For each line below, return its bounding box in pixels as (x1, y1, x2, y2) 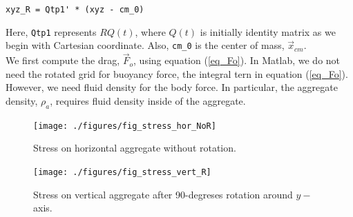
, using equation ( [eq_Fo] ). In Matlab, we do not (133, 53, 341, 68)
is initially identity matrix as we (200, 24, 336, 39)
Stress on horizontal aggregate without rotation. (33, 141, 236, 155)
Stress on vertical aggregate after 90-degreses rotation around (33, 187, 293, 201)
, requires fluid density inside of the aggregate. (50, 93, 246, 107)
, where (135, 24, 166, 39)
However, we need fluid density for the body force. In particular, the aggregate (6, 80, 338, 94)
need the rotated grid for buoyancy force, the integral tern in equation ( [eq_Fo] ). (6, 66, 348, 81)
